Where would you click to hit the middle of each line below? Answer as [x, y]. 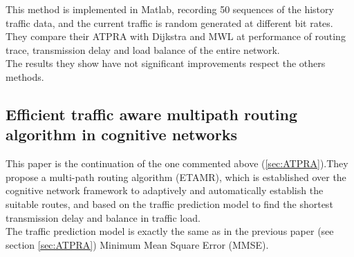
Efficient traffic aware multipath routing [151, 114]
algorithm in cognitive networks [121, 134]
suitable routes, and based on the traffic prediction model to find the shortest [169, 203]
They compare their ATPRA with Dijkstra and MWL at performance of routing [176, 36]
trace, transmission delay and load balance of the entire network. [143, 49]
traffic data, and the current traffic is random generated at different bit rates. [169, 22]
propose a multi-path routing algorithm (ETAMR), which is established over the [176, 177]
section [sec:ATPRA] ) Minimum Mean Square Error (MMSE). [137, 244]
